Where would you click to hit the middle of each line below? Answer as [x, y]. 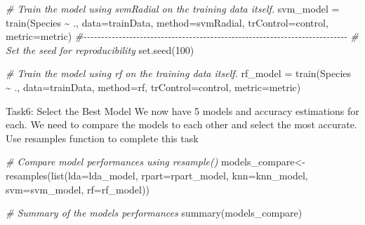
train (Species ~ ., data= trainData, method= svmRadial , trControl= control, [167, 22]
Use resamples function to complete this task [102, 138]
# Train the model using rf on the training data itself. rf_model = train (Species [179, 73]
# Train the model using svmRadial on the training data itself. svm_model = [173, 8]
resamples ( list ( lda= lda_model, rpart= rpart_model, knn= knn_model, [157, 175]
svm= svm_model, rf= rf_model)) [78, 189]
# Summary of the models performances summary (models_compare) [154, 213]
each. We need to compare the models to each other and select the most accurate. [181, 124]
